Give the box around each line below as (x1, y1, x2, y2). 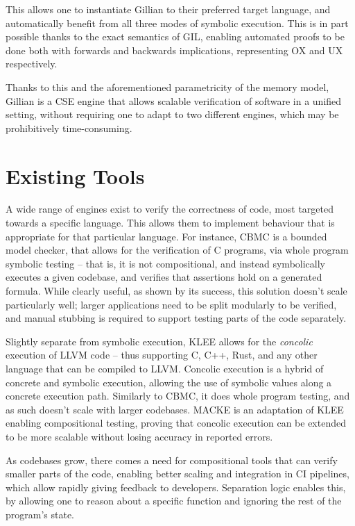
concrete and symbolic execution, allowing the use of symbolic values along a (6, 375, 332, 389)
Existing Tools (6, 161, 145, 190)
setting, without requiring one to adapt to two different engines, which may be (6, 107, 339, 122)
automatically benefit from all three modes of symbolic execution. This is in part (6, 15, 349, 30)
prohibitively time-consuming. (6, 120, 132, 135)
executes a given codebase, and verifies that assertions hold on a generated (6, 270, 322, 284)
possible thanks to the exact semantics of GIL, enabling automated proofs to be (6, 29, 345, 44)
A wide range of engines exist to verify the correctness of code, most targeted (6, 202, 334, 216)
